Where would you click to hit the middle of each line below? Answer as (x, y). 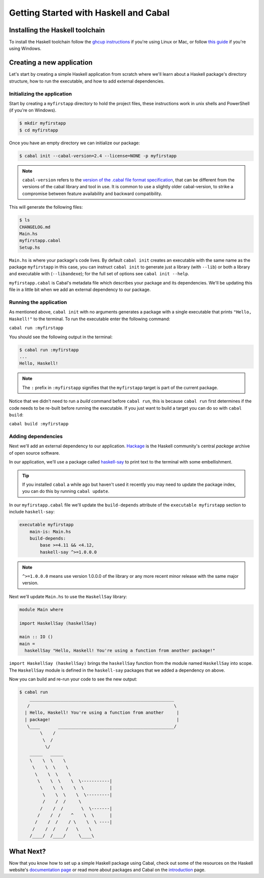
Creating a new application (51, 63)
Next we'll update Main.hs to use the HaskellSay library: (68, 596)
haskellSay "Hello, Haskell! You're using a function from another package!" (120, 651)
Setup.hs (30, 247)
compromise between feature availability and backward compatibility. (92, 194)
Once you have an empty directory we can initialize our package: (75, 143)
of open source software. (34, 453)
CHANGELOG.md (35, 227)
